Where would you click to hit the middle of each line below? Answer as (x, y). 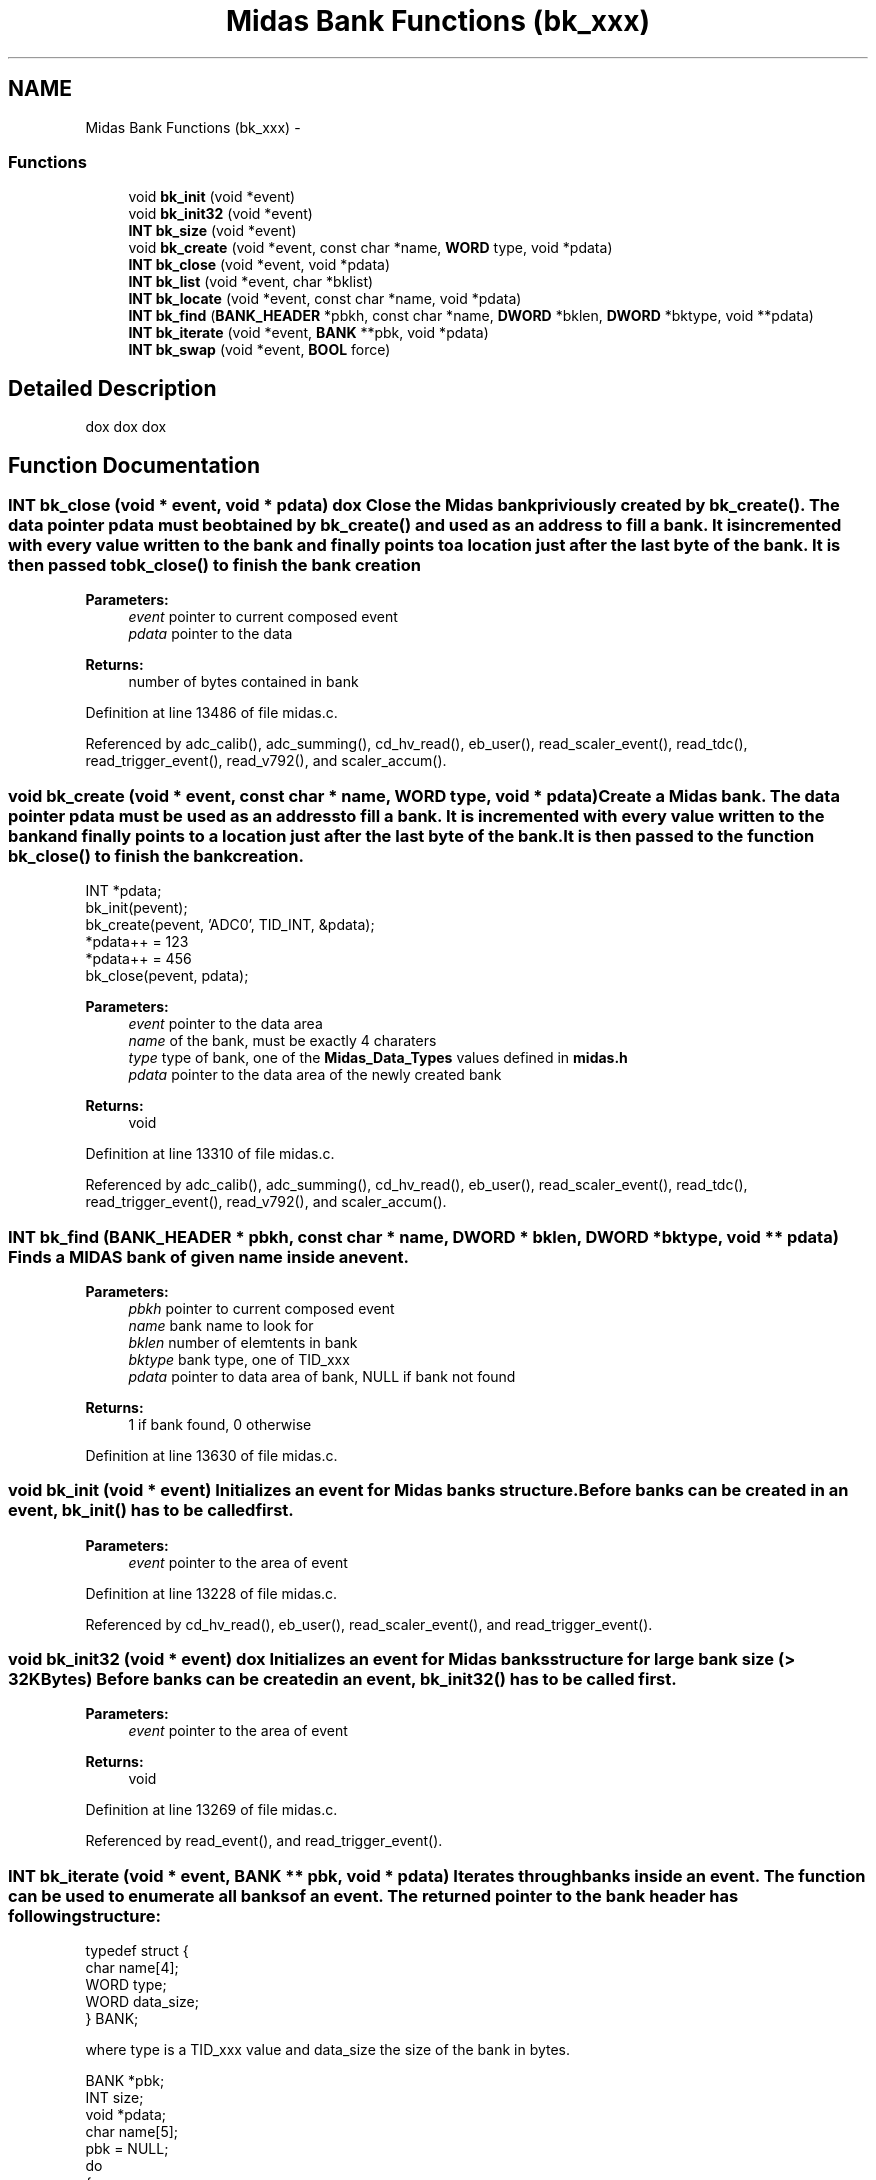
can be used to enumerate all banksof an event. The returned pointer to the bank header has (373, 1895)
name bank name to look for (221, 1325)
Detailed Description (112, 388)
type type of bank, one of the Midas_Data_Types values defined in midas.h (378, 1058)
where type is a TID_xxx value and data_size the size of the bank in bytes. (328, 2050)
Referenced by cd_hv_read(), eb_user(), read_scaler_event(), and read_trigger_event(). (369, 1624)
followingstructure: (85, 1915)
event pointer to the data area (225, 1024)
